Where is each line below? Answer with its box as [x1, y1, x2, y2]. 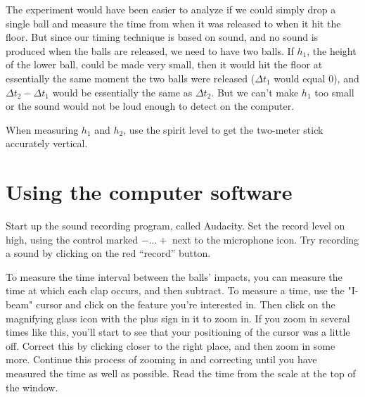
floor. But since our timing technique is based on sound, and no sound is [6, 30, 319, 44]
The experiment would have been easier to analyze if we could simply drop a [6, 2, 336, 16]
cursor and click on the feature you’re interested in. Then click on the [35, 297, 335, 312]
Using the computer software [6, 177, 293, 206]
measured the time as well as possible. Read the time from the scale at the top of [6, 366, 356, 380]
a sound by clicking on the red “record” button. [6, 246, 211, 260]
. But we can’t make [211, 84, 299, 99]
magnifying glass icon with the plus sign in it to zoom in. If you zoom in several [6, 310, 350, 325]
